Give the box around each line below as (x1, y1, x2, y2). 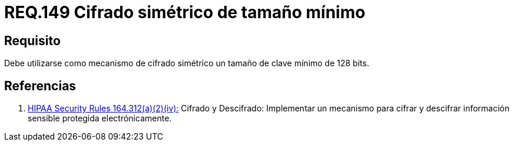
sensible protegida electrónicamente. (28, 113, 172, 124)
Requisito (4, 33, 61, 48)
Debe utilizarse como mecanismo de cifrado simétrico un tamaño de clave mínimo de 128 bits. (4, 58, 369, 69)
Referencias (4, 78, 77, 93)
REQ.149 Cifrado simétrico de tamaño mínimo (4, 2, 366, 22)
